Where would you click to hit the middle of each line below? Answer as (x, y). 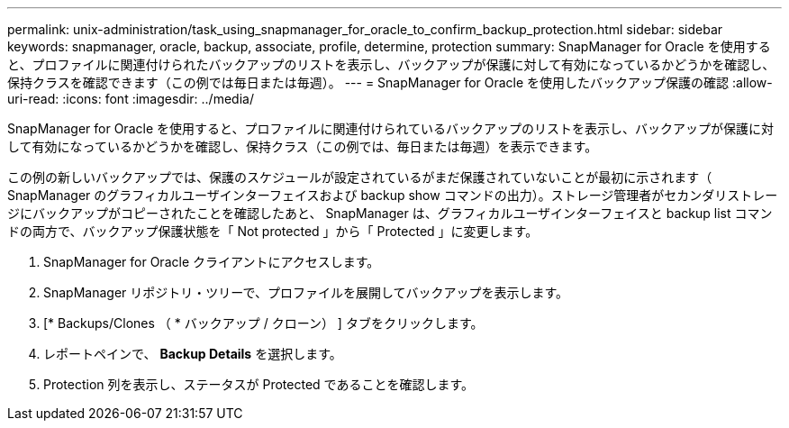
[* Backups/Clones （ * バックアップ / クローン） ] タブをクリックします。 (263, 323)
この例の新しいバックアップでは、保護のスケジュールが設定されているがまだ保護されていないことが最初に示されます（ (360, 177)
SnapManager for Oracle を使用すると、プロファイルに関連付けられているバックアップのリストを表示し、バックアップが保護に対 (391, 128)
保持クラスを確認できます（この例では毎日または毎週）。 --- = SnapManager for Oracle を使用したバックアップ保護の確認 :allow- (390, 82)
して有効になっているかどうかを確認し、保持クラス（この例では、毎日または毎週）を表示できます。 (303, 146)
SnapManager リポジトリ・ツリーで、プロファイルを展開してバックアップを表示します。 (306, 292)
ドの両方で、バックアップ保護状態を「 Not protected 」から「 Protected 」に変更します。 (273, 231)
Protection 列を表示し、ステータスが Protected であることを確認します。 (259, 384)
